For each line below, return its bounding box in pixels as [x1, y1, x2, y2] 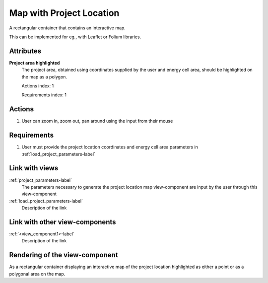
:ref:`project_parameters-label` [9, 177, 72, 183]
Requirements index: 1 [21, 92, 67, 98]
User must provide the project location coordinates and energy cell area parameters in [21, 144, 199, 150]
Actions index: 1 [21, 83, 54, 89]
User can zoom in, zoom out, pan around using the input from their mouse [21, 118, 173, 124]
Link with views [9, 164, 59, 172]
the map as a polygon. [21, 73, 67, 79]
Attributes [9, 47, 42, 55]
